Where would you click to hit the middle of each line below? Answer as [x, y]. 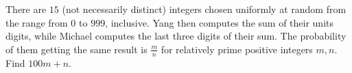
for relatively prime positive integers [237, 49]
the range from [37, 22]
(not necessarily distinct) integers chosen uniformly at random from [204, 9]
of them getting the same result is [77, 49]
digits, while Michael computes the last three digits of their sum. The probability [176, 36]
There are [26, 9]
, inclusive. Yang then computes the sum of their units [219, 22]
